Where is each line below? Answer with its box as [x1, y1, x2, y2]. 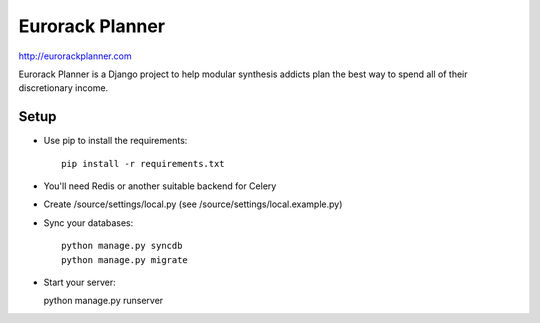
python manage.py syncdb [61, 240, 183, 252]
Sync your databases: [43, 216, 134, 229]
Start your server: [43, 276, 117, 288]
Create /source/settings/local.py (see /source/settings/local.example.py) [43, 198, 343, 210]
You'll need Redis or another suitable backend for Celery [43, 180, 277, 192]
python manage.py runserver [43, 295, 164, 307]
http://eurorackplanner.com [18, 50, 132, 62]
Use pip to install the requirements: [43, 135, 188, 147]
